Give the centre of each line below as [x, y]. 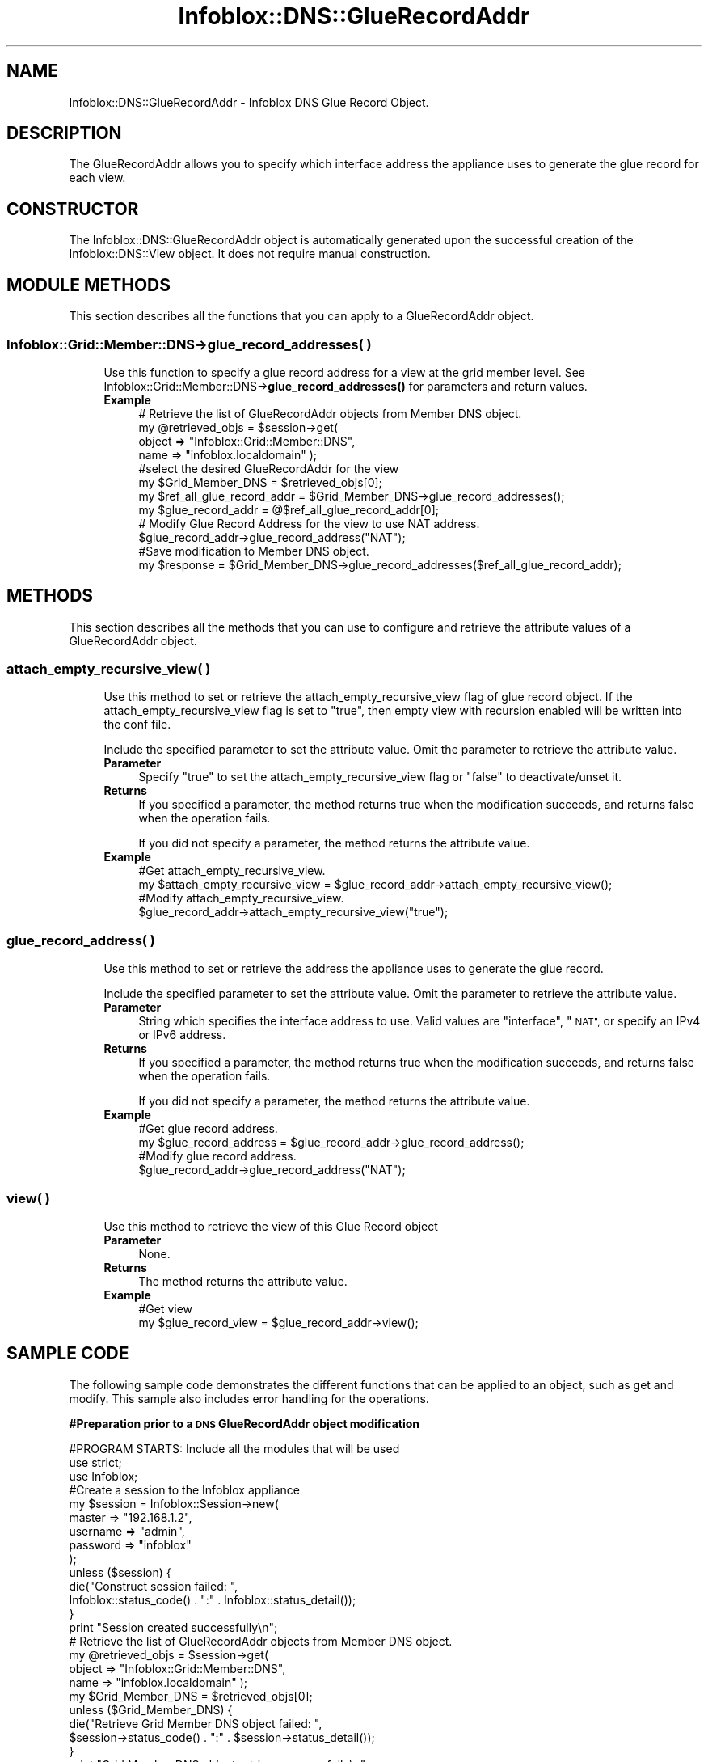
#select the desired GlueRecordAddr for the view [269, 468]
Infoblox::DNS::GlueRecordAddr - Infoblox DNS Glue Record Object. [249, 102]
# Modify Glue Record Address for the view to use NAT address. [309, 523]
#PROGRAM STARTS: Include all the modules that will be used [234, 1448]
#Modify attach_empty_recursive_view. [241, 898]
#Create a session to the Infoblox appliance [184, 1489]
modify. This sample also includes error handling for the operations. [249, 1398]
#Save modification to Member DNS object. [254, 551]
